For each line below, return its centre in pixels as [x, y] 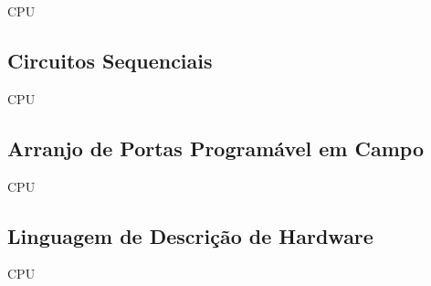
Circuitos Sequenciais [110, 60]
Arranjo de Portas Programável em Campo [215, 148]
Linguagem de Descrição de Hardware [190, 235]
